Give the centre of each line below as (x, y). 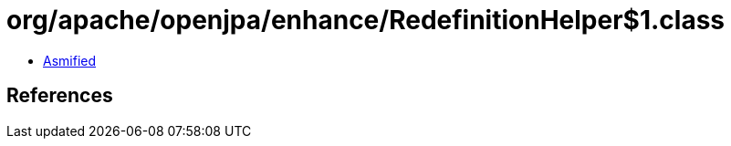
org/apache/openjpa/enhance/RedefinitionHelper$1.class (366, 20)
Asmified (70, 60)
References (60, 96)
